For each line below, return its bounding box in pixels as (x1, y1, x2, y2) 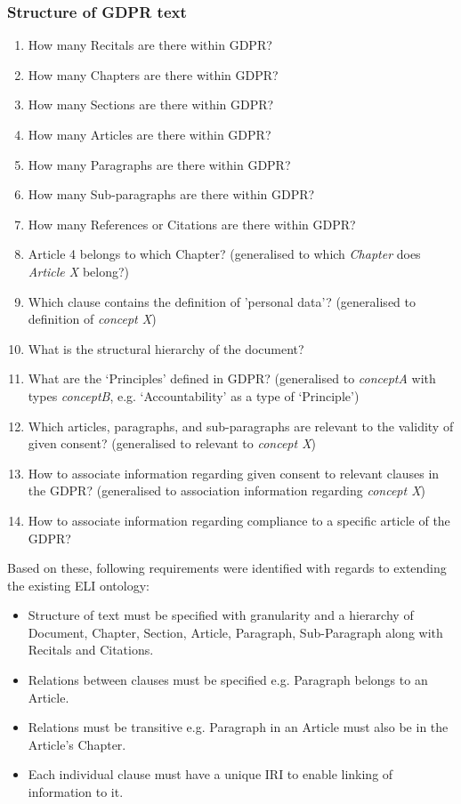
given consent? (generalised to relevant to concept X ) (28, 434, 317, 453)
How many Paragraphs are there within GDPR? (28, 155, 291, 173)
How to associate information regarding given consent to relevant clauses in (28, 463, 440, 482)
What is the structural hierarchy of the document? (28, 339, 304, 358)
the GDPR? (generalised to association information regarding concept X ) (28, 481, 426, 500)
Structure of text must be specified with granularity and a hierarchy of (28, 606, 414, 624)
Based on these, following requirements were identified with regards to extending (7, 559, 447, 577)
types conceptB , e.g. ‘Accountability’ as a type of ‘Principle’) (28, 386, 360, 405)
